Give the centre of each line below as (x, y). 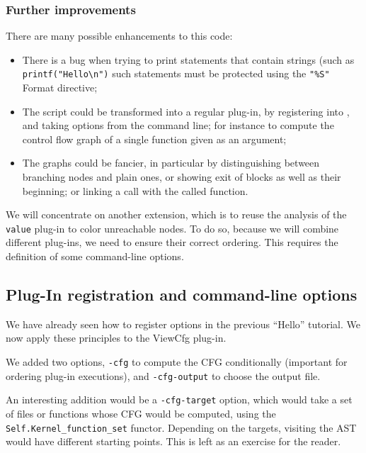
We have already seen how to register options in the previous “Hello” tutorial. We (183, 324)
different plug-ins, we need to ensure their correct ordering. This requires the (172, 242)
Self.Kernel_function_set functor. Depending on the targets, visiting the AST (181, 427)
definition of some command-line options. (95, 256)
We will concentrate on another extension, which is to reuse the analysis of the (176, 214)
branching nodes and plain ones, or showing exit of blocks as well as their (182, 177)
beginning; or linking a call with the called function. (135, 190)
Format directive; (60, 88)
